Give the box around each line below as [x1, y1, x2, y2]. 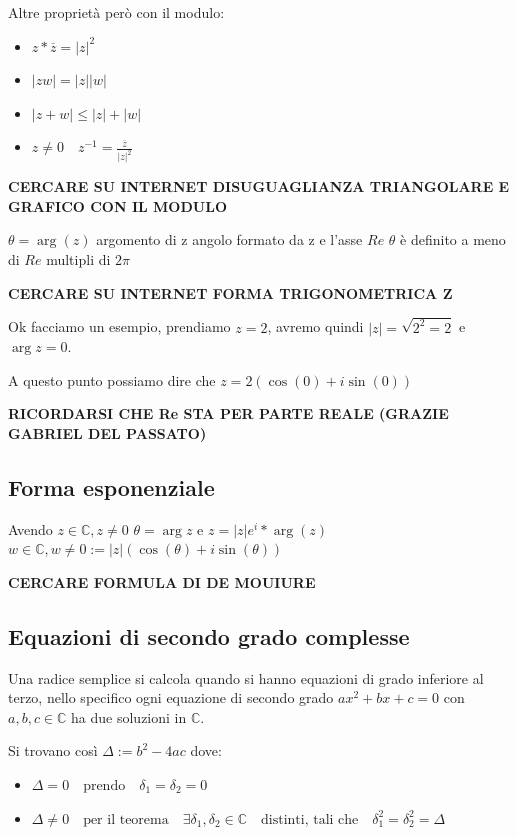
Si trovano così [8, 740, 98, 761]
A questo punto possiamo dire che [8, 369, 216, 390]
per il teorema [83, 812, 169, 827]
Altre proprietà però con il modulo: [8, 2, 225, 22]
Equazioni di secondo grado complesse [8, 620, 410, 651]
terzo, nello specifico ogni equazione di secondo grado [8, 687, 334, 708]
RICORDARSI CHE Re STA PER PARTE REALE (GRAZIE [8, 403, 449, 424]
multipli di [46, 249, 111, 270]
